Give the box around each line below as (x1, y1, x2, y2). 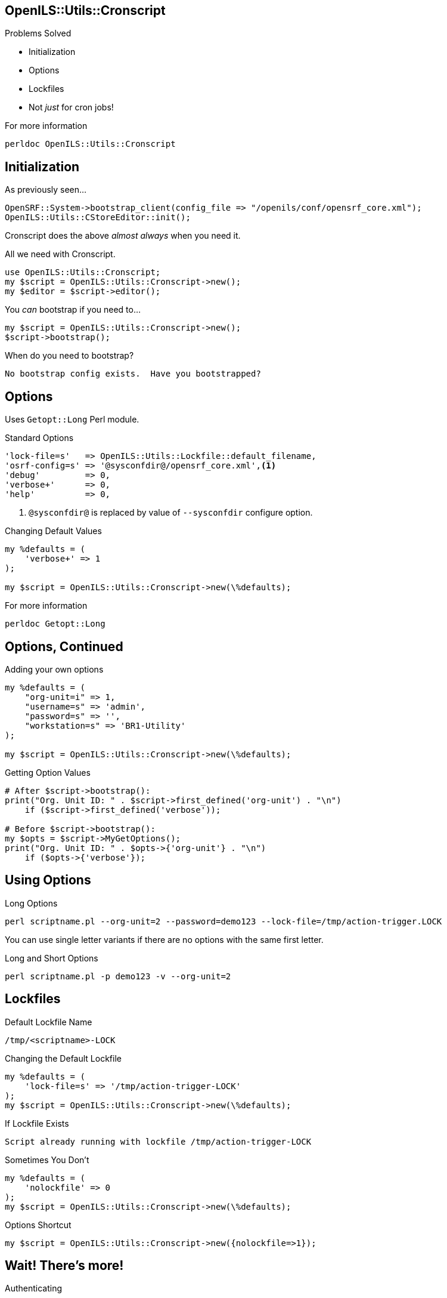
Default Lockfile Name (5, 1016, 92, 1027)
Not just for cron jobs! (29, 102, 114, 113)
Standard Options (5, 433, 74, 443)
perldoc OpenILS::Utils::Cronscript (5, 139, 176, 149)
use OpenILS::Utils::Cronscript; (5, 267, 161, 278)
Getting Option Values (5, 767, 91, 778)
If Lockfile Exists (5, 1118, 69, 1129)
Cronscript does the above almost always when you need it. (5, 230, 241, 241)
